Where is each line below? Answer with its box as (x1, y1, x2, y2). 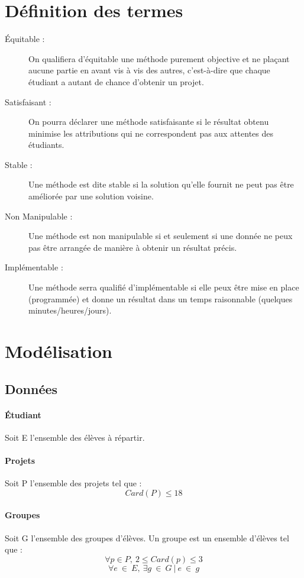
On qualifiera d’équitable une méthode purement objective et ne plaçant (28, 52, 290, 64)
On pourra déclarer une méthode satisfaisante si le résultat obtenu (28, 115, 269, 128)
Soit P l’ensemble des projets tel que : (5, 477, 142, 489)
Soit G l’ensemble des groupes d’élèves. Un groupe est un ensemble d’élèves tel (5, 531, 289, 544)
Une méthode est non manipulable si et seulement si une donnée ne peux (28, 230, 293, 242)
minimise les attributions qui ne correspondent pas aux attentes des (28, 127, 274, 139)
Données (5, 379, 58, 398)
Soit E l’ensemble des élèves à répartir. (5, 431, 145, 443)
